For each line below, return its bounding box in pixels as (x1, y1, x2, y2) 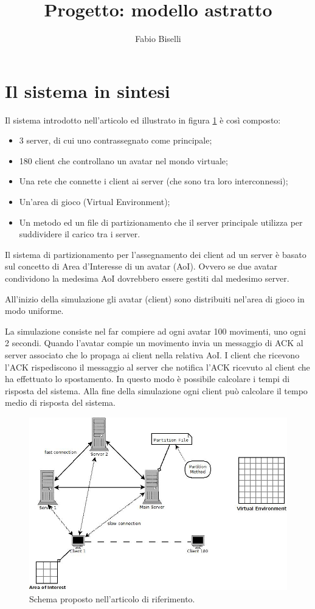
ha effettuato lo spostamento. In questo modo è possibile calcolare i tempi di (5, 372, 290, 385)
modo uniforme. (5, 304, 64, 317)
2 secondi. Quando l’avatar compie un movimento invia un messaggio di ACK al (5, 336, 303, 349)
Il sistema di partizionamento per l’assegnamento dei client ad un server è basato (5, 248, 306, 260)
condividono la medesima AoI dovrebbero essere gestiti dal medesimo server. (5, 272, 289, 284)
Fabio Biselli (135, 32, 181, 45)
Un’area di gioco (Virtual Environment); (19, 195, 170, 208)
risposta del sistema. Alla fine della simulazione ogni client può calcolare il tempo (5, 384, 308, 397)
